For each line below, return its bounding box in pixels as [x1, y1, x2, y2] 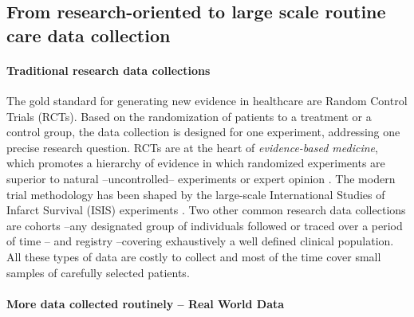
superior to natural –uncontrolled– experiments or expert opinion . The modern [6, 170, 396, 186]
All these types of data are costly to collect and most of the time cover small [6, 248, 381, 264]
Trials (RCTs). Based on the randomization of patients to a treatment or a [6, 108, 372, 124]
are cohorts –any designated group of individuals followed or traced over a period [6, 217, 403, 233]
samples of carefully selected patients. [6, 264, 190, 280]
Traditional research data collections [6, 61, 211, 78]
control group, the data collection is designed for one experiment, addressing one [6, 123, 400, 140]
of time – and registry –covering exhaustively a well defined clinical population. [6, 233, 394, 249]
